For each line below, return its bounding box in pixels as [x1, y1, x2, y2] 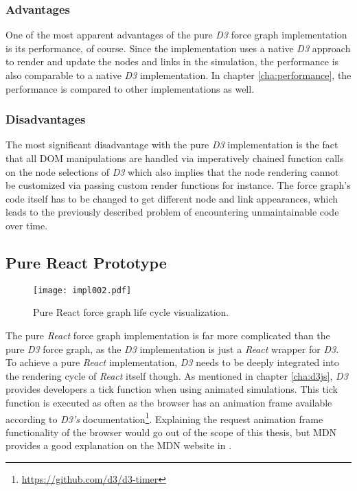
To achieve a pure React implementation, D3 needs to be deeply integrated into [5, 355, 339, 369]
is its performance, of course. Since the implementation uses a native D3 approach [5, 41, 351, 55]
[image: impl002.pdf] [33, 285, 132, 295]
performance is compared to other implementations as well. [5, 81, 255, 95]
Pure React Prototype [5, 251, 167, 273]
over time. [5, 218, 48, 232]
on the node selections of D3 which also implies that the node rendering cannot [5, 164, 339, 179]
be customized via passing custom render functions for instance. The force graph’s [5, 178, 351, 192]
